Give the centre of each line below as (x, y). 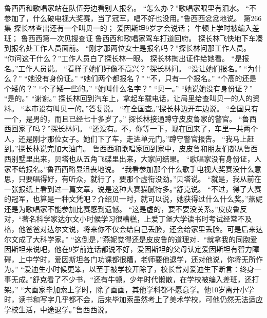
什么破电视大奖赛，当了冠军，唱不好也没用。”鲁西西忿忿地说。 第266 (147, 18)
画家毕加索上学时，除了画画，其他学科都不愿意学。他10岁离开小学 (142, 289)
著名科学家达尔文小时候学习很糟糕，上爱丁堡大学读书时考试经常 (130, 219)
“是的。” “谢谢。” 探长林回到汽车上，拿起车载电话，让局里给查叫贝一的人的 (128, 98)
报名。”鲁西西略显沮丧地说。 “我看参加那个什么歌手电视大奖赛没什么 (140, 168)
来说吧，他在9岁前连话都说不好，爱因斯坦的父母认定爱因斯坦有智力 (139, 249)
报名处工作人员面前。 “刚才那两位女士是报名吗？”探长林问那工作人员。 (131, 48)
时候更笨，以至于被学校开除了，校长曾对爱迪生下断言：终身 (153, 269)
